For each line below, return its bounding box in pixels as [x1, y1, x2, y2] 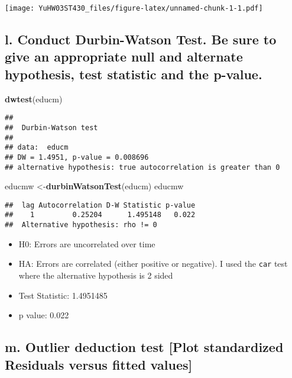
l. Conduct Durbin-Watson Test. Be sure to [5, 30, 277, 49]
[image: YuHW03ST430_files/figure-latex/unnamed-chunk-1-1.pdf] [5, 4, 263, 12]
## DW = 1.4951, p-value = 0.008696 [5, 153, 149, 161]
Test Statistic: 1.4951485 [18, 289, 108, 301]
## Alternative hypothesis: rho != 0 [5, 221, 157, 230]
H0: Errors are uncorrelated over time [18, 237, 155, 250]
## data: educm [5, 143, 69, 152]
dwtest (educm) [5, 92, 63, 105]
